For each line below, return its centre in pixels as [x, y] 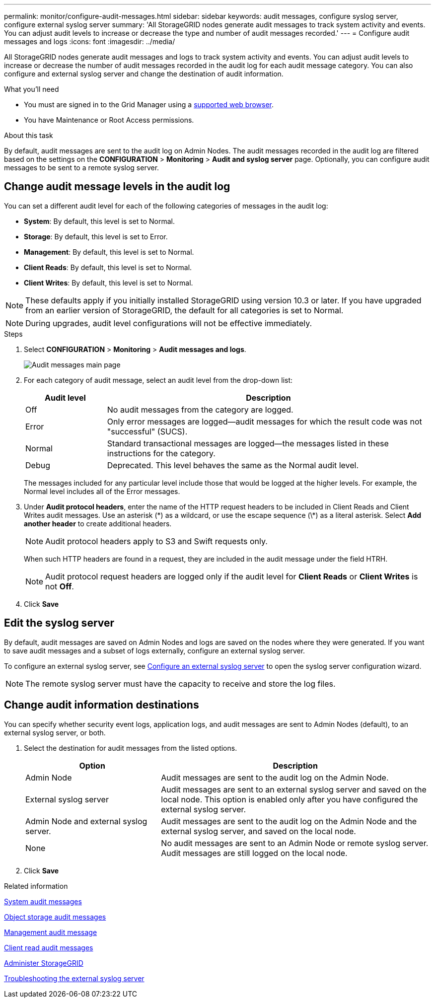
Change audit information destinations [102, 705]
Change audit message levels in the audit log [117, 187]
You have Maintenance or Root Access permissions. [109, 120]
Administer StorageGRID [44, 963]
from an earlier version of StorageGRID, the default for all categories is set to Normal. [184, 310]
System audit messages [43, 901]
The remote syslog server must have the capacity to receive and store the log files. [181, 683]
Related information [36, 886]
